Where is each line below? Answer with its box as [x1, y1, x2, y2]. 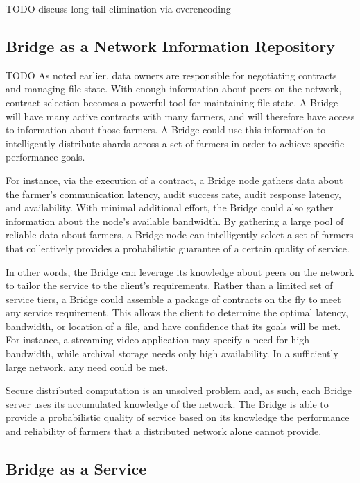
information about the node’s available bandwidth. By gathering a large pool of [6, 213, 344, 228]
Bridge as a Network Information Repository [6, 35, 336, 56]
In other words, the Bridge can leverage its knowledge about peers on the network [6, 264, 354, 279]
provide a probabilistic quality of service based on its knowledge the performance [6, 410, 350, 425]
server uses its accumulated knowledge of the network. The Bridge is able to [6, 396, 329, 411]
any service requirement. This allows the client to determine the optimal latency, [6, 305, 348, 320]
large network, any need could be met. [6, 359, 169, 374]
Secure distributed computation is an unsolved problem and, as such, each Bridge [6, 383, 352, 398]
